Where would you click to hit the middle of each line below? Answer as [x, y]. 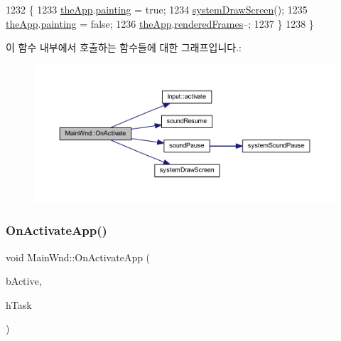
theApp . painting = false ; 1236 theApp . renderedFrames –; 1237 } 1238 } [160, 23]
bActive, [24, 281]
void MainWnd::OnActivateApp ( [78, 257]
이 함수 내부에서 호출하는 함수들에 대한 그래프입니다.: [124, 47]
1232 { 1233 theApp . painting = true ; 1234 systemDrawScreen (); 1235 [157, 9]
